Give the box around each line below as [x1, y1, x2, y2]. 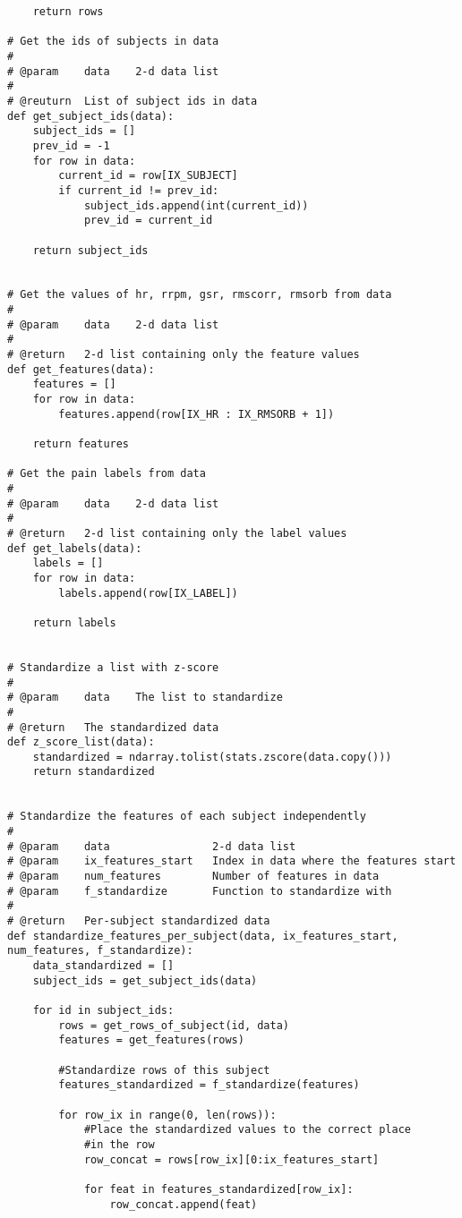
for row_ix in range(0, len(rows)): [58, 1108, 277, 1121]
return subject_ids [32, 243, 149, 257]
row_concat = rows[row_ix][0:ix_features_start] [83, 1153, 380, 1166]
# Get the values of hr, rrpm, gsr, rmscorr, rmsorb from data [7, 288, 392, 302]
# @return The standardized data [7, 720, 219, 734]
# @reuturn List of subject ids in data [7, 94, 258, 107]
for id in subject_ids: [32, 1003, 175, 1017]
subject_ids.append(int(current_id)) [83, 199, 309, 212]
